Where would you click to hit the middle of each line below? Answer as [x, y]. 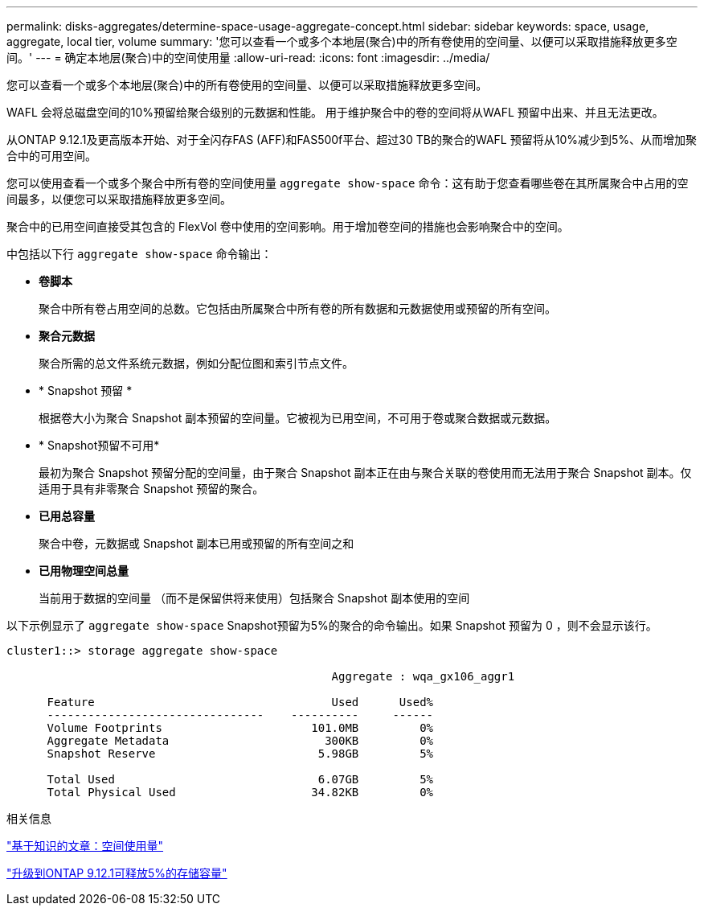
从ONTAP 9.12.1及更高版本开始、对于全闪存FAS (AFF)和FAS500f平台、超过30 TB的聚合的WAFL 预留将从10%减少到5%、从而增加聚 [352, 140]
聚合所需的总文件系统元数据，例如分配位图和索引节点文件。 [196, 363]
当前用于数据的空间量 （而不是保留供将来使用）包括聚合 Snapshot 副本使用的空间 [254, 598]
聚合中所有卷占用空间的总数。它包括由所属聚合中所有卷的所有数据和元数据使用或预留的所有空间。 [297, 308]
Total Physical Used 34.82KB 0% [240, 792]
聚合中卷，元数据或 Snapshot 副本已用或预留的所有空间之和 [196, 543]
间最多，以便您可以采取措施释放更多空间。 [119, 199]
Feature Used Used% [240, 702]
